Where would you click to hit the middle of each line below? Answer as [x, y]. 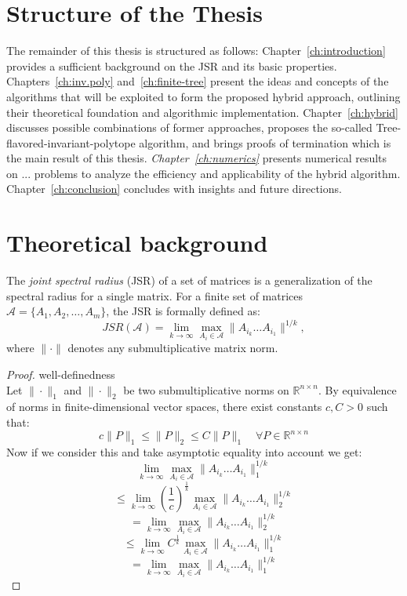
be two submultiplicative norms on [206, 389]
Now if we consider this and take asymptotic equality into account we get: [184, 451]
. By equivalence [358, 389]
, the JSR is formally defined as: [183, 311]
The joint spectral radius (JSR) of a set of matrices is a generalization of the [189, 280]
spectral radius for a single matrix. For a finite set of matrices [155, 295]
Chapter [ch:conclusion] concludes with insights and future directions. [174, 189]
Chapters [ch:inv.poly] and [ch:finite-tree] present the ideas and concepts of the [198, 81]
